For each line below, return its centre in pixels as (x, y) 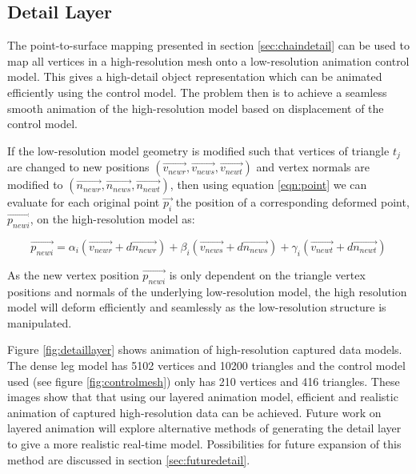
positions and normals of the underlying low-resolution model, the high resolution (207, 291)
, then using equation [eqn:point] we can (268, 185)
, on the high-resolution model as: (112, 219)
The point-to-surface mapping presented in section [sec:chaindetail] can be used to (208, 45)
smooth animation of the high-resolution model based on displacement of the (196, 108)
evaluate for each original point (84, 202)
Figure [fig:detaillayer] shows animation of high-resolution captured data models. (205, 349)
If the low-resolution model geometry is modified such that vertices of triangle (198, 150)
